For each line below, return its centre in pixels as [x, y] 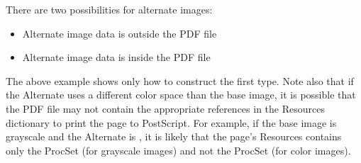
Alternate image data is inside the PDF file [116, 57]
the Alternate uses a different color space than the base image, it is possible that [181, 95]
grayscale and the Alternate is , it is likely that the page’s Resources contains [174, 136]
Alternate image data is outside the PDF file [120, 33]
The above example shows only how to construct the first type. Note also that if [180, 80]
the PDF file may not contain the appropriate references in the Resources [165, 108]
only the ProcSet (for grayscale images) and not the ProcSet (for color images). [178, 150]
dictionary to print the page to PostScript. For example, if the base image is [171, 122]
